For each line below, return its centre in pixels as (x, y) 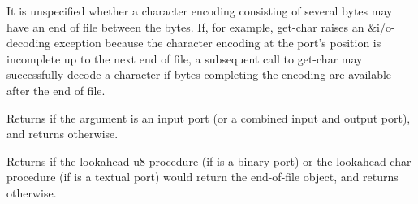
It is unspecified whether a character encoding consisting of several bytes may (200, 11)
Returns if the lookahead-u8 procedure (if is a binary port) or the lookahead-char (209, 161)
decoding (29, 43)
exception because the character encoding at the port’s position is (218, 43)
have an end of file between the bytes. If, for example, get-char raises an (185, 26)
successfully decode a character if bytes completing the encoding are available (199, 74)
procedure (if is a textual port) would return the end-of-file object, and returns (203, 177)
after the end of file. (56, 90)
